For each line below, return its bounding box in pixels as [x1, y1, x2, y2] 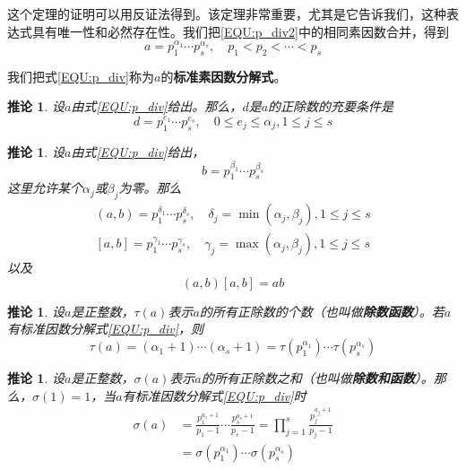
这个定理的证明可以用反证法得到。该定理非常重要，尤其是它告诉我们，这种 [7, 4, 446, 22]
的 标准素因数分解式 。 [160, 66, 287, 85]
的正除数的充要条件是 [268, 97, 394, 116]
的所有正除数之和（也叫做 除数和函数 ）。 [201, 369, 434, 387]
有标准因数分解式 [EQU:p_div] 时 [122, 386, 306, 405]
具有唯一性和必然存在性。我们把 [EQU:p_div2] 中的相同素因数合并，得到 [31, 22, 449, 40]
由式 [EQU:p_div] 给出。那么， [71, 97, 243, 116]
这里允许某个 [7, 178, 82, 197]
